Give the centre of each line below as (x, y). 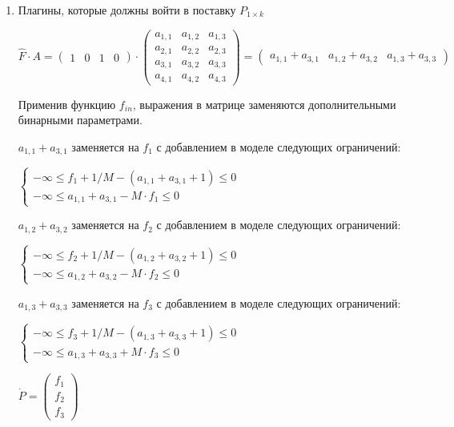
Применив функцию (67, 104)
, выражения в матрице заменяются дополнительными (264, 104)
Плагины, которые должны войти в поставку (127, 10)
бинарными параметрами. (80, 120)
